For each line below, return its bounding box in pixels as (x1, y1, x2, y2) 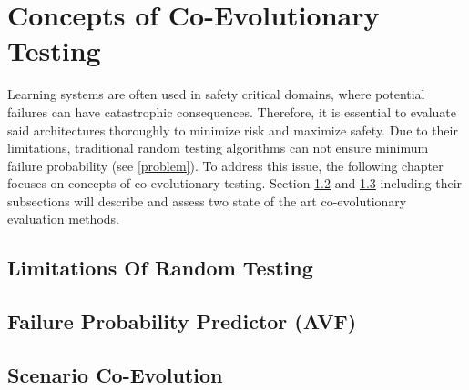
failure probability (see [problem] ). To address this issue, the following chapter (7, 155, 444, 175)
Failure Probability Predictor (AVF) (7, 307, 357, 335)
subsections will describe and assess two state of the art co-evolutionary (7, 191, 407, 210)
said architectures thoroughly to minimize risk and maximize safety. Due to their (7, 120, 458, 139)
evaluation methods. (7, 209, 119, 228)
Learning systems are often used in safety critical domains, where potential (7, 85, 425, 104)
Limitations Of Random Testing (7, 254, 313, 282)
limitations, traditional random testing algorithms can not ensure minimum (7, 138, 429, 157)
